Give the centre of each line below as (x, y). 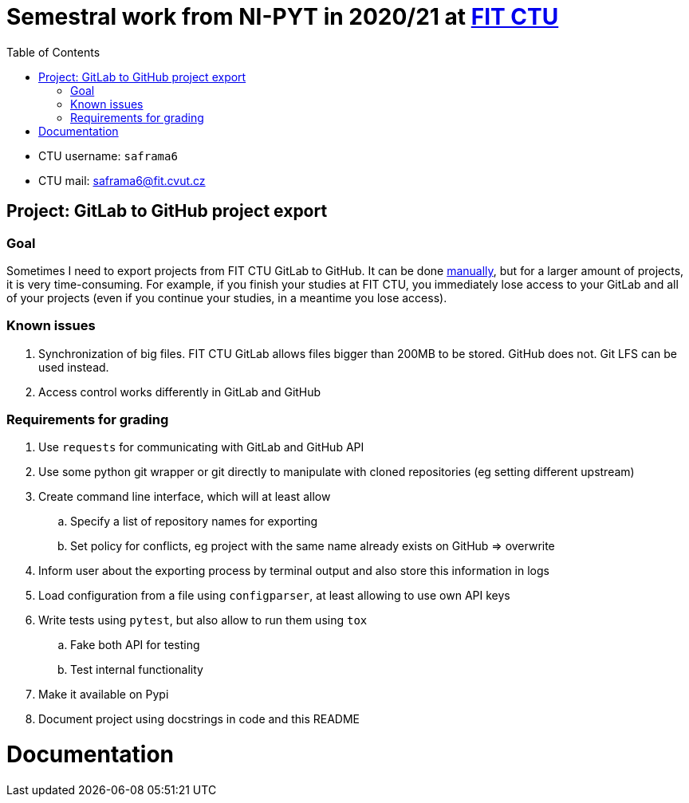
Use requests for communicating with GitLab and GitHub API (201, 447)
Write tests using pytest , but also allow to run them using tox (203, 620)
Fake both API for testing (135, 645)
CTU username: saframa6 (108, 155)
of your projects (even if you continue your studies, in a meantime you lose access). (227, 297)
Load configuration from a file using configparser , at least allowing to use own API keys (274, 596)
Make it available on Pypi (104, 695)
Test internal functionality (137, 670)
